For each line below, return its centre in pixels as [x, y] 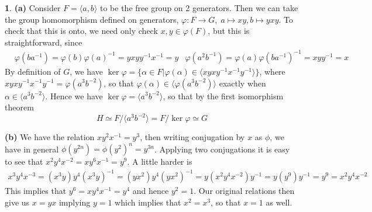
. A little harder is [160, 161]
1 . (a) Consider [33, 8]
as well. [279, 202]
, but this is [229, 31]
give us [17, 202]
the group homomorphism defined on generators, [92, 19]
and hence [151, 191]
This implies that [36, 191]
